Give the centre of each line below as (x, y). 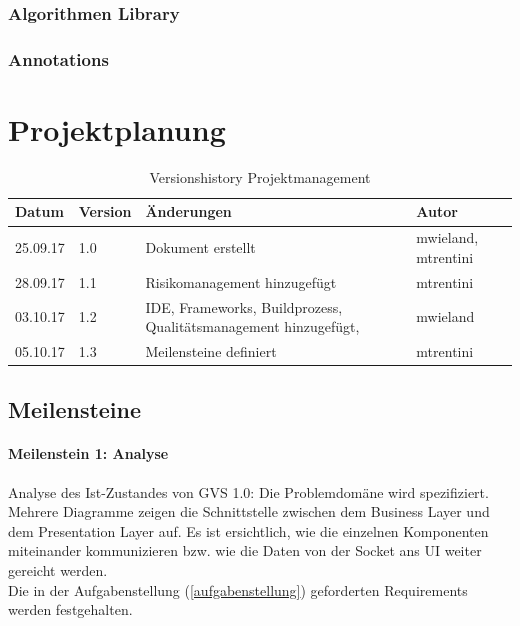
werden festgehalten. (70, 609)
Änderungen (188, 211)
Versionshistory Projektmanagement (260, 176)
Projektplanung (117, 128)
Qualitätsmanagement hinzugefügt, (252, 326)
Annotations (58, 58)
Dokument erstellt (200, 247)
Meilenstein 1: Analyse (88, 453)
